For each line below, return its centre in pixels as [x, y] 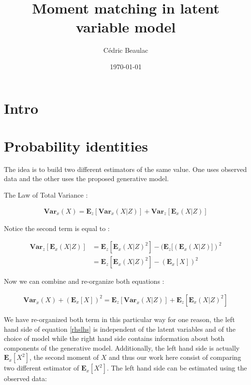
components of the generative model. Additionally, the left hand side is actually [122, 347]
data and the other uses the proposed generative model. [87, 178]
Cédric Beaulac [126, 50]
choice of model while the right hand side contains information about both [114, 338]
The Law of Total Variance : [46, 195]
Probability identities [76, 146]
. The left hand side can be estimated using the [177, 368]
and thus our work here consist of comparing [175, 357]
